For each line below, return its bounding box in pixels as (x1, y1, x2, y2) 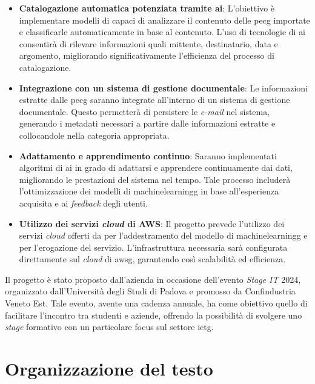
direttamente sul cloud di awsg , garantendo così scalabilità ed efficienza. (19, 253, 286, 265)
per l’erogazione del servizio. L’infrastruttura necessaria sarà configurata (19, 240, 288, 253)
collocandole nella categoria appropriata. (19, 128, 170, 141)
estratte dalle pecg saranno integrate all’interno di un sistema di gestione (19, 93, 290, 106)
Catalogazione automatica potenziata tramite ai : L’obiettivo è (19, 2, 275, 14)
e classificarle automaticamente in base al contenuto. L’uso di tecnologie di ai (19, 25, 306, 38)
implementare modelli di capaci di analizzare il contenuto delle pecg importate (19, 13, 310, 26)
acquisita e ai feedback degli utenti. (19, 196, 148, 209)
